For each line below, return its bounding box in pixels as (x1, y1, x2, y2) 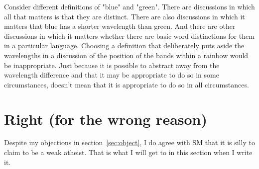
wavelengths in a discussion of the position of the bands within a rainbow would (4, 50, 249, 60)
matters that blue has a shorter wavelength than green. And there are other (4, 21, 236, 31)
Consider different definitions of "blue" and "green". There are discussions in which (4, 1, 255, 11)
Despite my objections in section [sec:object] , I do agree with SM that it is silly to (4, 137, 255, 148)
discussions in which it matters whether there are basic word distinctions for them (4, 30, 255, 41)
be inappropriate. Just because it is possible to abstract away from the (4, 60, 220, 70)
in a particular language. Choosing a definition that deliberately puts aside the (4, 40, 245, 51)
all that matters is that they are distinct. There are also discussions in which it (4, 11, 245, 21)
